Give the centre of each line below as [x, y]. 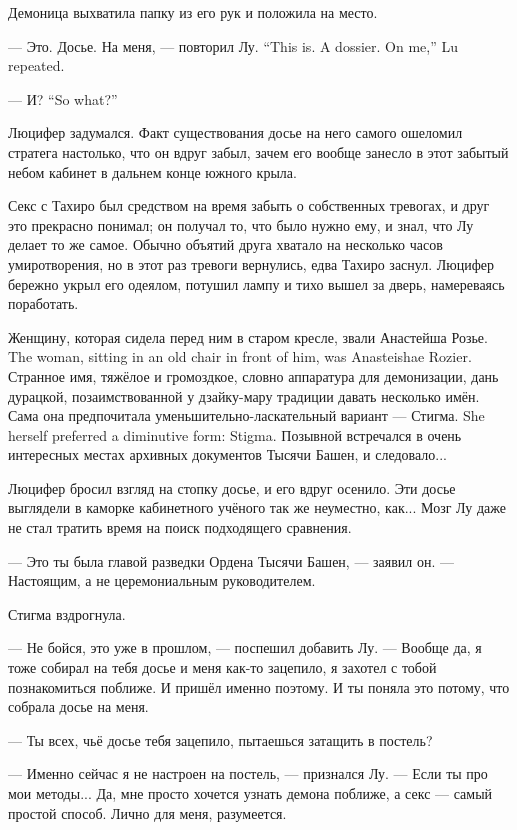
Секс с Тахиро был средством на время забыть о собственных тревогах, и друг [249, 205]
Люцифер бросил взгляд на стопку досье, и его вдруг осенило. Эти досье [232, 487]
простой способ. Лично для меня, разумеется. [147, 812]
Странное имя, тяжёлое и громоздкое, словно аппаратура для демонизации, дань [253, 375]
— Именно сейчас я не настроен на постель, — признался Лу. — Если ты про [248, 773]
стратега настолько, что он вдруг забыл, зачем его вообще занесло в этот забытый [258, 151]
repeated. [36, 65]
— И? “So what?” [63, 98]
